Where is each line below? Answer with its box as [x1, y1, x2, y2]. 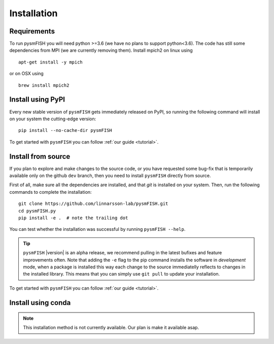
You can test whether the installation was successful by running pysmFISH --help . [9, 226, 186, 232]
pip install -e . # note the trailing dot [18, 215, 128, 221]
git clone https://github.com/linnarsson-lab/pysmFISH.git [18, 201, 168, 207]
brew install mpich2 [18, 82, 70, 88]
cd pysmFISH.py [18, 208, 56, 214]
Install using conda [9, 298, 71, 307]
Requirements [9, 27, 55, 36]
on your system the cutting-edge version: [9, 116, 96, 122]
